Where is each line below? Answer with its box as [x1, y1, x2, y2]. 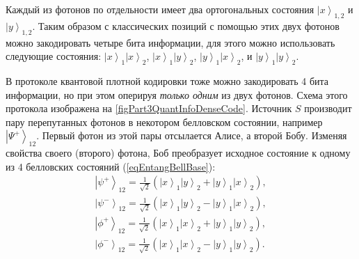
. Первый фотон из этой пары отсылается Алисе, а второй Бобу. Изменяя [36, 128, 347, 143]
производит [304, 101, 352, 116]
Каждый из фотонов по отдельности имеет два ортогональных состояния [6, 2, 314, 16]
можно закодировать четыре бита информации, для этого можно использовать [6, 35, 335, 49]
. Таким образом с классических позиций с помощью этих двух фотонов [32, 18, 340, 33]
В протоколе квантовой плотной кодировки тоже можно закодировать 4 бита [6, 73, 329, 88]
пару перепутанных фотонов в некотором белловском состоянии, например [6, 114, 323, 129]
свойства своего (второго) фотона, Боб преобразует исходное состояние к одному [6, 146, 351, 160]
